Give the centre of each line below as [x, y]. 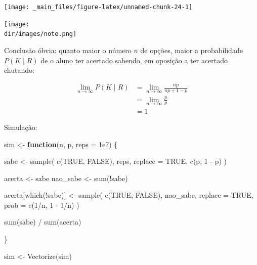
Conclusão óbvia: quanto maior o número [68, 50]
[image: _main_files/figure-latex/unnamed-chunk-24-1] [98, 7]
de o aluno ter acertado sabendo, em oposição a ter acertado [134, 60]
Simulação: [21, 127]
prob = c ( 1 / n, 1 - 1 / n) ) [42, 205]
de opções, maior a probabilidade [191, 50]
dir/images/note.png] [40, 34]
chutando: [19, 70]
